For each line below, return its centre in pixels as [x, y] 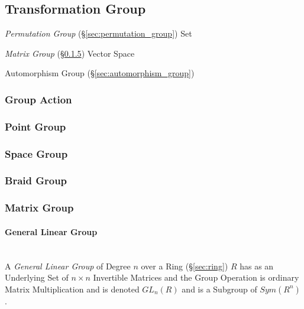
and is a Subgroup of [219, 289]
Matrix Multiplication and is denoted [72, 289]
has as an [257, 266]
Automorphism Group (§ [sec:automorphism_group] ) [100, 73]
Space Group [36, 153]
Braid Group [36, 180]
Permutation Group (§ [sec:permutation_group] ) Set [98, 33]
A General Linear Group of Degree [68, 266]
